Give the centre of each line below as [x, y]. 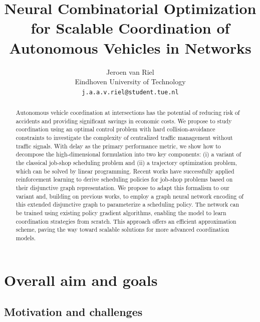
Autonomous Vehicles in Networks [130, 47]
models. [26, 237]
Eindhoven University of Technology [130, 82]
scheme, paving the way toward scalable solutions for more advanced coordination [122, 229]
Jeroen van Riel [130, 71]
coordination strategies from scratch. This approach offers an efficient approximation [126, 221]
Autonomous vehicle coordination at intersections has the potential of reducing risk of [128, 113]
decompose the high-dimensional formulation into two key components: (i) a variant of [128, 154]
